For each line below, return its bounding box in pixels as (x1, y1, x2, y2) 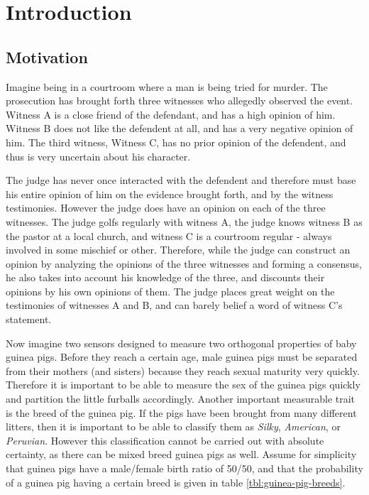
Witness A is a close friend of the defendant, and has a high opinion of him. (6, 107, 336, 121)
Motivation (6, 45, 88, 67)
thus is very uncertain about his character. (6, 148, 191, 163)
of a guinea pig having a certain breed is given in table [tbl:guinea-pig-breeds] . (6, 474, 346, 489)
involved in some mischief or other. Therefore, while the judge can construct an (6, 242, 351, 257)
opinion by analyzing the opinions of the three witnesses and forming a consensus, (6, 256, 362, 271)
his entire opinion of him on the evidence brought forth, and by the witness (6, 186, 334, 201)
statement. (6, 312, 52, 327)
